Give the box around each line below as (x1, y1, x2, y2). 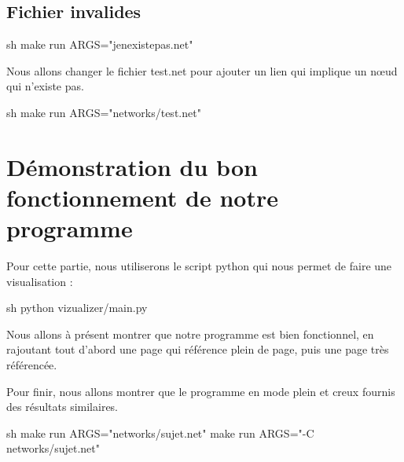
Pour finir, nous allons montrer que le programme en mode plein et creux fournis (6, 383, 395, 399)
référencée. (6, 357, 57, 373)
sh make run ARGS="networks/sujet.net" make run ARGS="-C (6, 424, 314, 441)
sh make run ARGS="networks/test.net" (6, 104, 201, 120)
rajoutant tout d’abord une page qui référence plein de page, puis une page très (6, 341, 389, 357)
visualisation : (6, 273, 73, 289)
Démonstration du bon (6, 150, 258, 182)
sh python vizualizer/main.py (6, 299, 148, 316)
